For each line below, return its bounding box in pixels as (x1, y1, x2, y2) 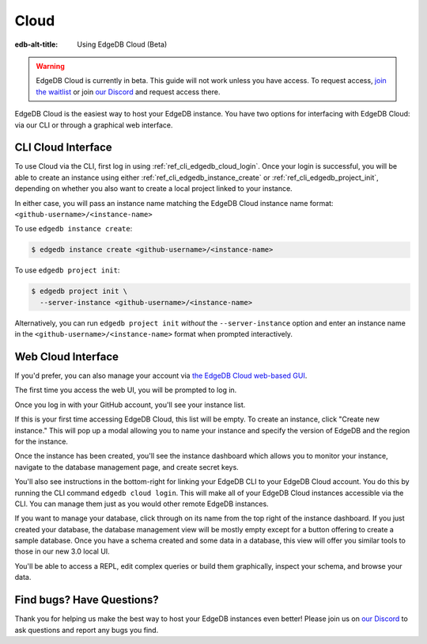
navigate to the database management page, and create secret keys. (14, 462, 239, 471)
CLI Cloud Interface (14, 141, 112, 154)
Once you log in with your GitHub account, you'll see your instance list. (14, 400, 246, 410)
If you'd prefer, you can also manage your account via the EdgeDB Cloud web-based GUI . (14, 371, 308, 380)
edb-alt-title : (14, 40, 59, 49)
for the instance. (14, 436, 69, 446)
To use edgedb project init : (14, 265, 120, 275)
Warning (36, 61, 65, 70)
